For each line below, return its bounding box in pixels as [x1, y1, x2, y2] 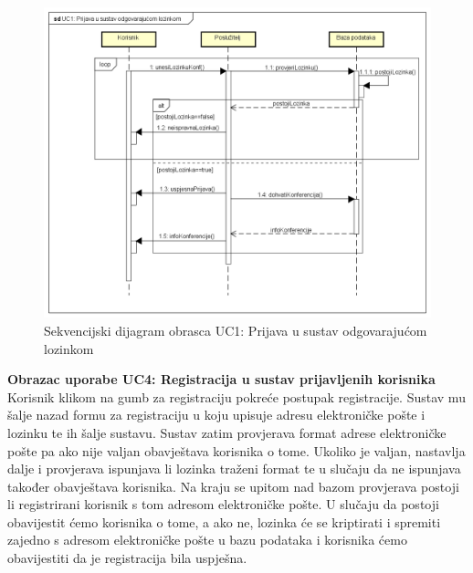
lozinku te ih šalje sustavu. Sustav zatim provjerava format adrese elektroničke [7, 422, 447, 442]
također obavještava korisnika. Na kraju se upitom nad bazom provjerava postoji [7, 476, 459, 495]
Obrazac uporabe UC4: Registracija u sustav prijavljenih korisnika [7, 370, 436, 389]
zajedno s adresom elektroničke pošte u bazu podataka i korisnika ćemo [7, 530, 407, 549]
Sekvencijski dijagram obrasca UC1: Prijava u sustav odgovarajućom [44, 320, 427, 339]
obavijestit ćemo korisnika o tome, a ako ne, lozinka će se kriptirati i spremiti [7, 512, 441, 531]
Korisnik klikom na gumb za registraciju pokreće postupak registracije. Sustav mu [7, 387, 466, 406]
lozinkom [44, 339, 94, 358]
